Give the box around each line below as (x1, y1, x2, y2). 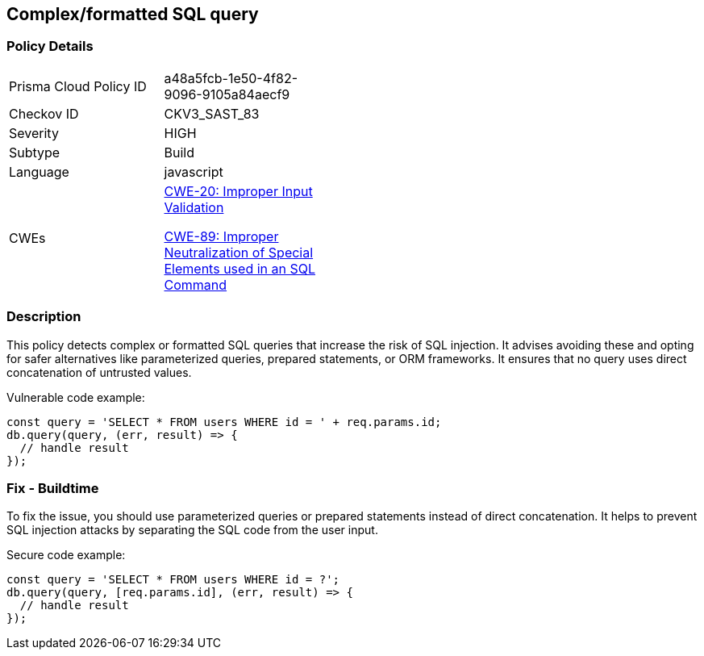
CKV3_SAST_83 (164, 105, 260, 122)
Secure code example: (6, 548, 126, 562)
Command (164, 276, 227, 293)
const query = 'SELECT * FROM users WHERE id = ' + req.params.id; (6, 415, 442, 428)
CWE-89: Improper (164, 228, 279, 244)
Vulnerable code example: (6, 390, 145, 404)
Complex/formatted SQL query (6, 4, 259, 24)
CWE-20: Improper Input (164, 182, 313, 199)
